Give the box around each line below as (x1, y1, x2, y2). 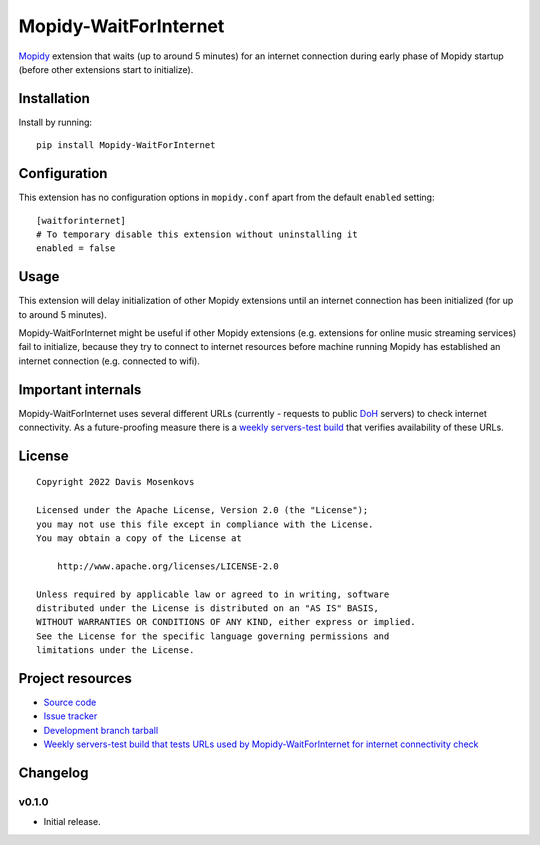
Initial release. (43, 816, 101, 828)
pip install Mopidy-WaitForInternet (36, 140, 216, 151)
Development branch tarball (43, 724, 159, 736)
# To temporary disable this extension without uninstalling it (36, 228, 359, 240)
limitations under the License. (36, 645, 195, 656)
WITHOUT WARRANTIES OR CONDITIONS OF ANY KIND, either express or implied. (36, 616, 416, 628)
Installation (18, 90, 90, 107)
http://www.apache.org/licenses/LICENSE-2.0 (56, 560, 279, 572)
